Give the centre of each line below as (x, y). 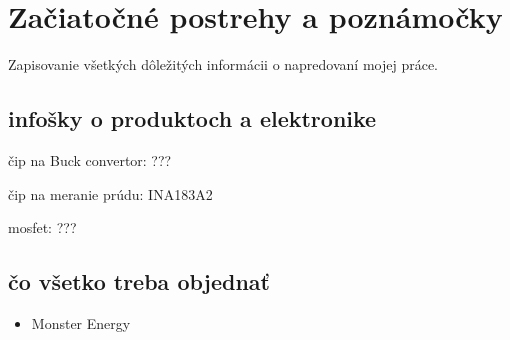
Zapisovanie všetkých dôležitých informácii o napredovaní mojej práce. (223, 64)
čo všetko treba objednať (139, 281)
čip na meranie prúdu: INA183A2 (110, 193)
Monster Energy (81, 322)
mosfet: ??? (42, 227)
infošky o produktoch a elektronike (192, 118)
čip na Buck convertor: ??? (90, 159)
